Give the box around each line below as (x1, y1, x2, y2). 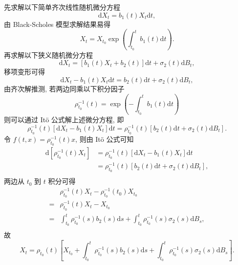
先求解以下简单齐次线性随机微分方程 (4, 2, 120, 12)
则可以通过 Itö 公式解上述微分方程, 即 (4, 114, 124, 124)
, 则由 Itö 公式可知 (75, 133, 134, 144)
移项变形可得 (4, 66, 45, 77)
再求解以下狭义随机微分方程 (4, 49, 93, 60)
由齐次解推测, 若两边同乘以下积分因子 (4, 83, 125, 93)
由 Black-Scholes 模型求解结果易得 (4, 19, 111, 29)
